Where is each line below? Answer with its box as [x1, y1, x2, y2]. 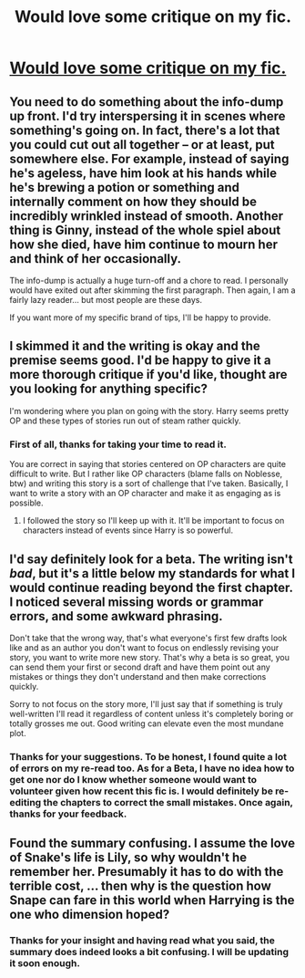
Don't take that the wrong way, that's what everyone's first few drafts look [9, 632, 288, 643]
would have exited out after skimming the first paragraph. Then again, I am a [9, 285, 296, 296]
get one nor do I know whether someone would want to [9, 773, 258, 786]
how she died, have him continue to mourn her [9, 236, 278, 252]
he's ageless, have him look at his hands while [9, 165, 278, 181]
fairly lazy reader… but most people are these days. [9, 295, 203, 305]
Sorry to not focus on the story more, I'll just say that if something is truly [9, 698, 284, 709]
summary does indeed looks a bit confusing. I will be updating [9, 946, 290, 959]
